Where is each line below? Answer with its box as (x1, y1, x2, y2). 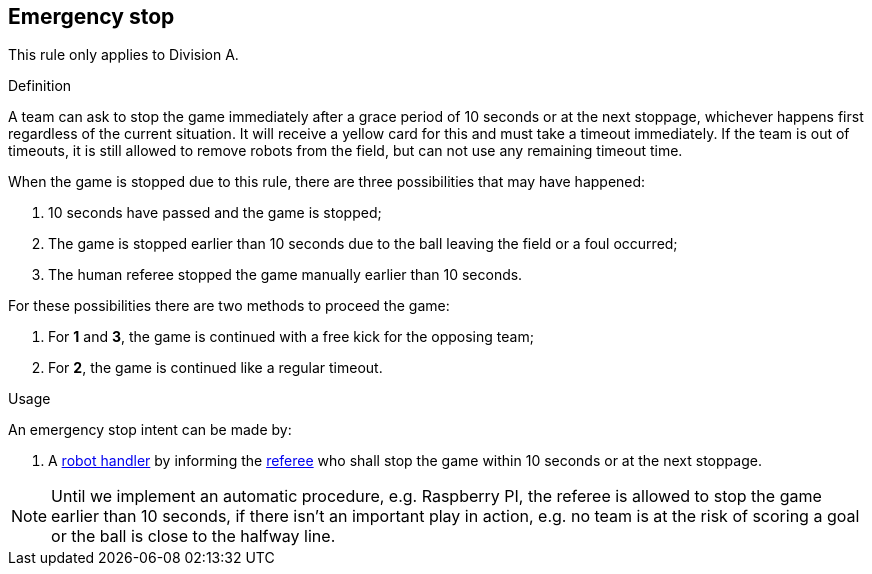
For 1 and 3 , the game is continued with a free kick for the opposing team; (48, 328, 534, 346)
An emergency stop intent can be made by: (8, 421, 292, 439)
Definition (8, 77, 72, 95)
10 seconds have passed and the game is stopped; (48, 204, 382, 222)
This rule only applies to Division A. (8, 46, 239, 64)
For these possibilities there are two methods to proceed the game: (8, 297, 450, 315)
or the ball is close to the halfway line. (51, 526, 336, 547)
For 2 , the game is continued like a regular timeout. (48, 359, 383, 377)
